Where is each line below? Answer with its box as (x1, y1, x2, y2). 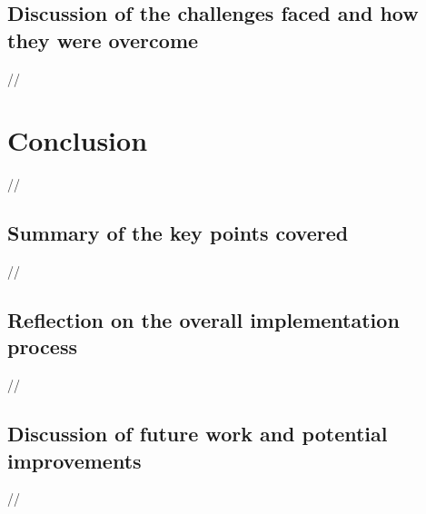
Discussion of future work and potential (7, 420, 388, 448)
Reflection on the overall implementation (7, 306, 400, 334)
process (7, 332, 77, 361)
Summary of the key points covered (7, 219, 349, 247)
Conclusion (7, 122, 148, 159)
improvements (7, 446, 142, 474)
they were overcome (7, 25, 199, 54)
